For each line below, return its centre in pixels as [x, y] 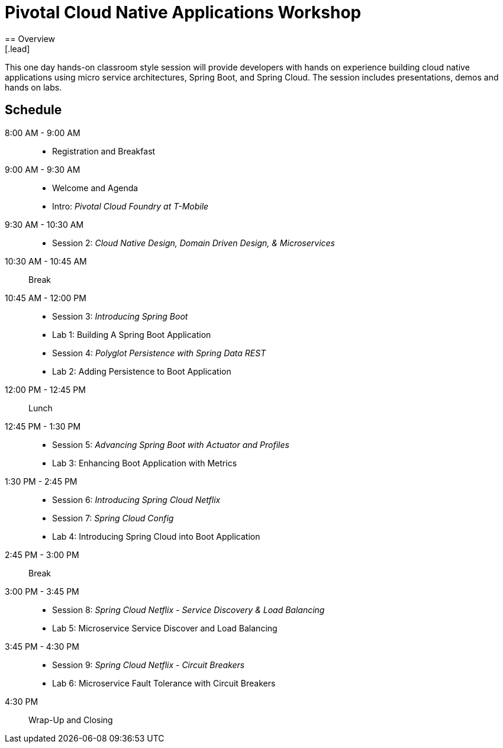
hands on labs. [33, 87]
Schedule [33, 110]
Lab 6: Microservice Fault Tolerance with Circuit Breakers [164, 683]
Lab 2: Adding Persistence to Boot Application [142, 371]
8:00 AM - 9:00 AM [43, 133]
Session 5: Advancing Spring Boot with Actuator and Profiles [171, 444]
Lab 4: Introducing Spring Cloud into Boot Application [156, 536]
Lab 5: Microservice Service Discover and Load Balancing [165, 628]
